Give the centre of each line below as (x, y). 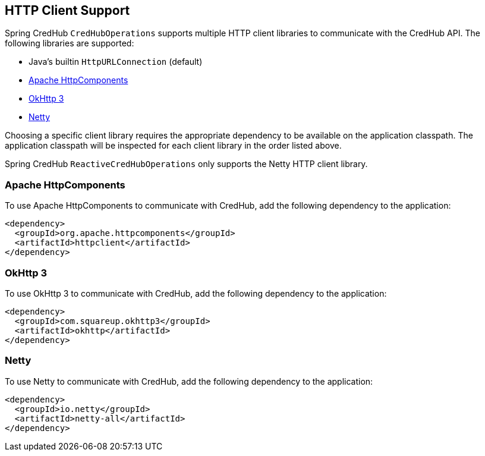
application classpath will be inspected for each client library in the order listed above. (173, 146)
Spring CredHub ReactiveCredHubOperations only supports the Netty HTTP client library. (186, 164)
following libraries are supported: (70, 43)
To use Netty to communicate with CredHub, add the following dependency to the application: (189, 381)
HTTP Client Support (67, 10)
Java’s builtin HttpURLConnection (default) (116, 62)
